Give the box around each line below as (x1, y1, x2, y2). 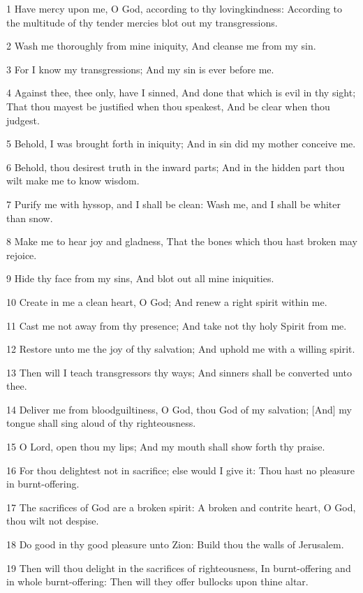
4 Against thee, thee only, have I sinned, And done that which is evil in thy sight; (6, 85, 356, 100)
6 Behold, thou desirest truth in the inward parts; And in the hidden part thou (6, 159, 345, 174)
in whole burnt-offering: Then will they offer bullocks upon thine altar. (6, 574, 309, 589)
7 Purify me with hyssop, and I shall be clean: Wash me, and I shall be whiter (6, 196, 341, 211)
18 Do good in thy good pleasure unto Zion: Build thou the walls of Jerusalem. (6, 537, 344, 552)
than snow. (6, 210, 53, 225)
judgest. (6, 112, 40, 127)
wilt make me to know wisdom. (6, 173, 140, 188)
